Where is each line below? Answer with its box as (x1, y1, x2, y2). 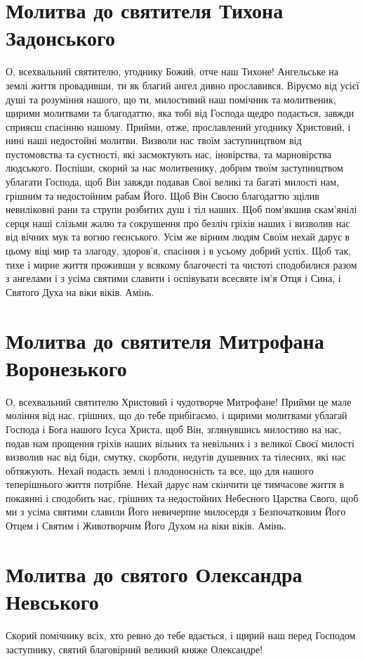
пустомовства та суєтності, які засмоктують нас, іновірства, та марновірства (6, 146, 331, 161)
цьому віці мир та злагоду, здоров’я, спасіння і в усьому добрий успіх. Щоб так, (6, 243, 352, 258)
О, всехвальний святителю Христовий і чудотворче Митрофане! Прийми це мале (6, 394, 352, 409)
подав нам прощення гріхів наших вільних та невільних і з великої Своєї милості (6, 435, 354, 450)
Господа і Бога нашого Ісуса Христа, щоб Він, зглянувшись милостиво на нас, (6, 421, 342, 436)
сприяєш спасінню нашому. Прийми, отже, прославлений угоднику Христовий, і (6, 119, 351, 134)
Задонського (6, 23, 116, 52)
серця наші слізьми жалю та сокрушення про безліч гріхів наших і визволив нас (6, 215, 350, 230)
